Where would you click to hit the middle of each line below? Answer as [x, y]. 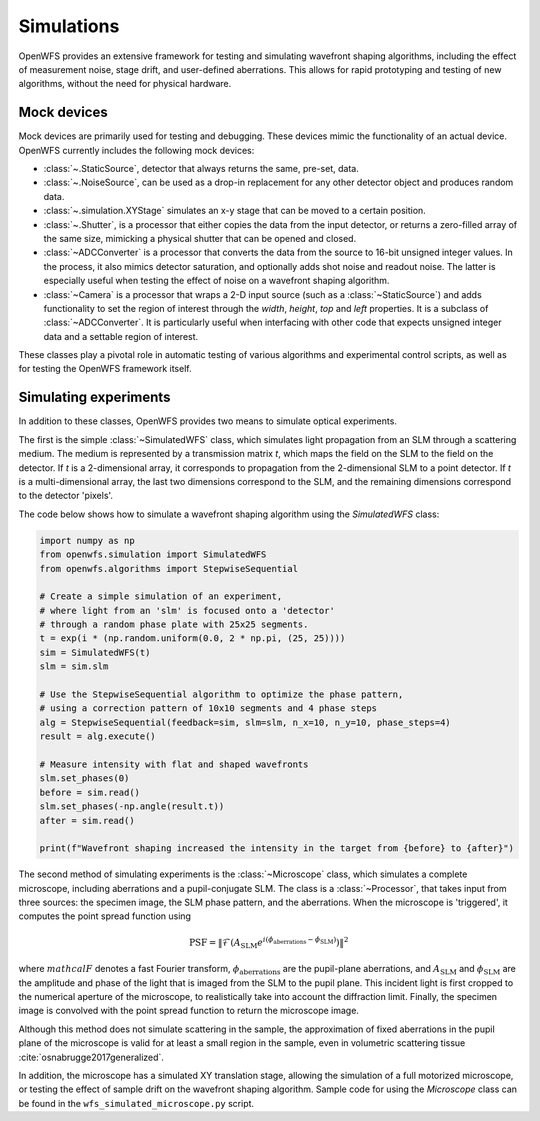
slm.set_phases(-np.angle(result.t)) [132, 806]
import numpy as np [87, 540]
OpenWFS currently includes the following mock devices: [136, 150]
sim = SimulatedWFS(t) [95, 652]
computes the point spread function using [105, 916]
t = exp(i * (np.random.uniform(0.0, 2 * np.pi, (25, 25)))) [192, 638]
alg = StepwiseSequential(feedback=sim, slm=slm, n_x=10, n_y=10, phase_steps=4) [245, 722]
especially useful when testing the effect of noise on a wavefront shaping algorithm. [216, 281]
